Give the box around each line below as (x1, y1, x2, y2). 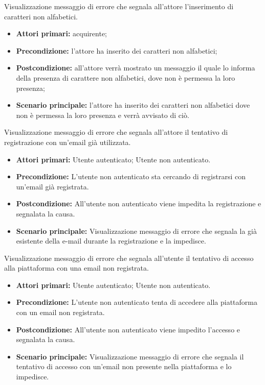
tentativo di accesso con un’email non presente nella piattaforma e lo (16, 361, 232, 372)
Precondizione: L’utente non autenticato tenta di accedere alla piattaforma (16, 297, 258, 307)
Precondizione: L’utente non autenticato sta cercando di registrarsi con (16, 171, 246, 182)
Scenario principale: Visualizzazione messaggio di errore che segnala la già (16, 225, 257, 236)
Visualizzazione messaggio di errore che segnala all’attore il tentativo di (4, 127, 228, 137)
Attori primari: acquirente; (16, 28, 107, 39)
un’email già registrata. (16, 181, 89, 191)
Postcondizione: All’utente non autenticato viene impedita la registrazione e (16, 198, 261, 209)
